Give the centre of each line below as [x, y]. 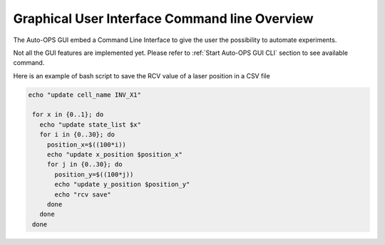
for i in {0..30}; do [77, 135]
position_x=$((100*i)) [86, 145]
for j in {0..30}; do [84, 165]
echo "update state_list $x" [91, 124]
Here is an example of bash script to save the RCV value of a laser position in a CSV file [142, 75]
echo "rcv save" [83, 194]
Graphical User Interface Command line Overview [163, 19]
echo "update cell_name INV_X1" [85, 95]
